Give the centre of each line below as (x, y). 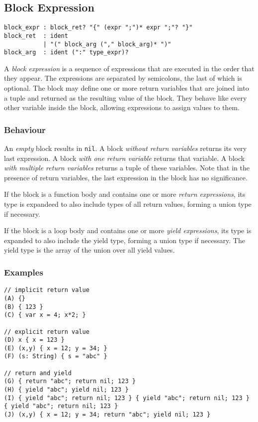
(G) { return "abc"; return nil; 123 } (70, 381)
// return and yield (38, 373)
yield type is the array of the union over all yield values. (89, 250)
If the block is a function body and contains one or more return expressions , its (125, 194)
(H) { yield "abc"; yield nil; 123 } (66, 390)
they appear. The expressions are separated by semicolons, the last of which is (123, 78)
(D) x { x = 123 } (34, 340)
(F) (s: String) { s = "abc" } (56, 356)
